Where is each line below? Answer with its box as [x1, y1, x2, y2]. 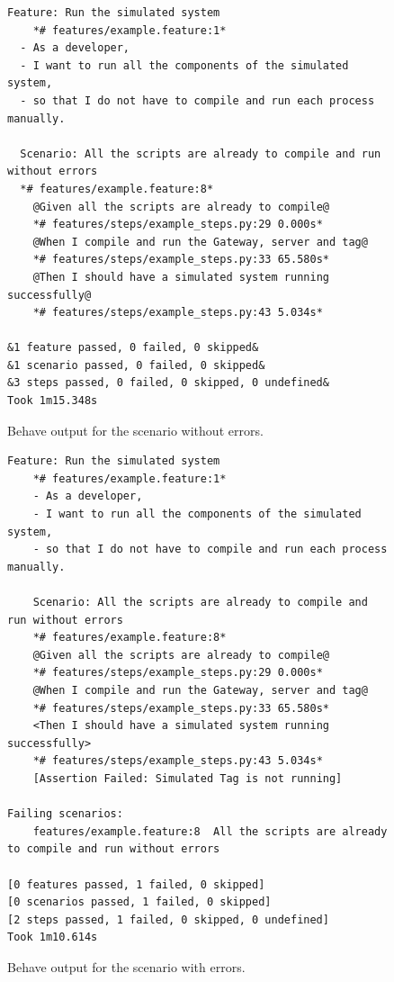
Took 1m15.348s [7, 394, 98, 408]
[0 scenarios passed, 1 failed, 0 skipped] [7, 896, 272, 909]
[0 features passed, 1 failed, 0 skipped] [7, 878, 265, 891]
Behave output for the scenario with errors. [7, 957, 246, 976]
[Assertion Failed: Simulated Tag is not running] [32, 771, 343, 785]
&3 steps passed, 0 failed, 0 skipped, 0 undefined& [7, 376, 329, 390]
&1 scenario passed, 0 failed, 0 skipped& [7, 358, 265, 372]
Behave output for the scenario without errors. [7, 420, 264, 439]
